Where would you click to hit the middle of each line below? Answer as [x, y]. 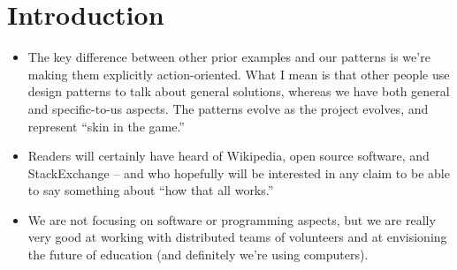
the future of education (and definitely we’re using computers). [198, 255]
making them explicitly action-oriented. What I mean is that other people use [239, 74]
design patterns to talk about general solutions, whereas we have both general [239, 91]
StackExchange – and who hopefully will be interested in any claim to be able [239, 172]
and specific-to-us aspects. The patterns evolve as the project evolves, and [228, 108]
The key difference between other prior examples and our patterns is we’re [229, 57]
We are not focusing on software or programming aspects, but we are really [232, 219]
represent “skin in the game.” [106, 126]
